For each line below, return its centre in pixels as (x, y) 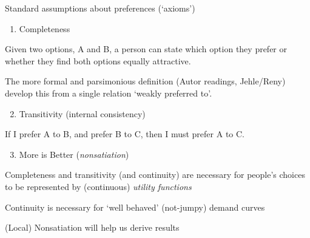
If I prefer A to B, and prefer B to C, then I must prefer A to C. (125, 134)
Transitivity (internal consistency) (82, 113)
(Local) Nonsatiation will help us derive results (92, 227)
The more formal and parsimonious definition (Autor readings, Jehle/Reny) (145, 81)
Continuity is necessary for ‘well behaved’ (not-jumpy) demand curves (135, 207)
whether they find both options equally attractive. (98, 60)
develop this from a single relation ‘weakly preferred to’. (109, 93)
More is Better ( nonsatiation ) (74, 154)
